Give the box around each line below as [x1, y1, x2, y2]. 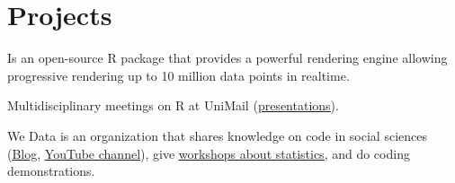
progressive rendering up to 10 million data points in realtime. [7, 65, 350, 84]
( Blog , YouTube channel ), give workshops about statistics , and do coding [7, 144, 410, 162]
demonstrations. [7, 161, 95, 180]
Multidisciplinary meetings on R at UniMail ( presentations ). [7, 96, 339, 115]
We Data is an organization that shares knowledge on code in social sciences [7, 126, 427, 144]
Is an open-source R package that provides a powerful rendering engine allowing [7, 48, 448, 67]
